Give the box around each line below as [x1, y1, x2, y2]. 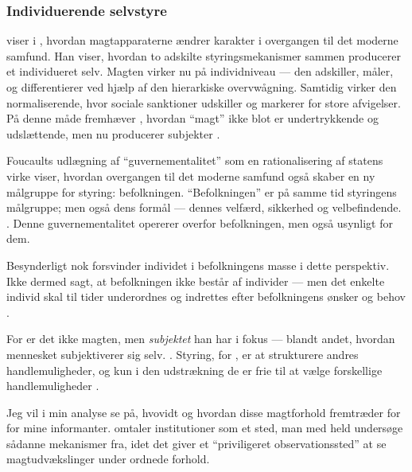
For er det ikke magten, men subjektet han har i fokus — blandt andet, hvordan [6, 330, 395, 347]
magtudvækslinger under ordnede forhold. [6, 451, 210, 467]
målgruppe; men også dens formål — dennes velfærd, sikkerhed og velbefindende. [6, 199, 402, 216]
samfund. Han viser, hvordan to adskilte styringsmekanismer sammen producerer [6, 47, 401, 64]
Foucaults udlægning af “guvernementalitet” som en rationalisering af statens [6, 152, 383, 169]
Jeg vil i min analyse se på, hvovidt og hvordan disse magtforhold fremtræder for [6, 404, 401, 420]
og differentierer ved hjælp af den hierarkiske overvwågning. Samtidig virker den [6, 79, 397, 95]
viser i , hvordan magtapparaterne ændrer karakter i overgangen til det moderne [6, 32, 398, 49]
